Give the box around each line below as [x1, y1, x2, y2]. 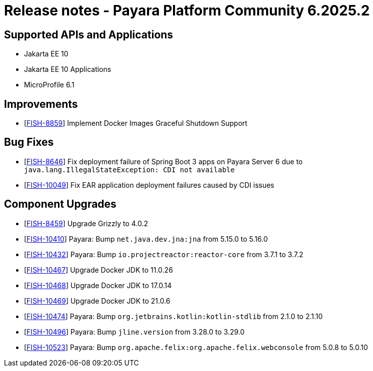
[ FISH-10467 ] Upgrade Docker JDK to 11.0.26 [24, 265, 173, 274]
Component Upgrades [4, 198, 116, 211]
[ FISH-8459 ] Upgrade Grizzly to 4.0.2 [24, 219, 148, 228]
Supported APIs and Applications [4, 28, 173, 41]
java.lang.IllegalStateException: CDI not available [24, 165, 235, 174]
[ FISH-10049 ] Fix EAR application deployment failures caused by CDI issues [24, 180, 274, 189]
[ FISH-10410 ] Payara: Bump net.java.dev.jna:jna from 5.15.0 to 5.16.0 [24, 234, 268, 243]
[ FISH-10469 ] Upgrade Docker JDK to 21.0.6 [24, 296, 170, 305]
